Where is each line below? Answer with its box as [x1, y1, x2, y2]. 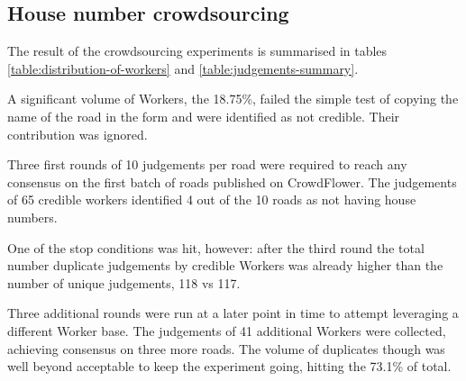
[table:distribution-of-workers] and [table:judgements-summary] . [7, 59, 359, 77]
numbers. [7, 207, 58, 226]
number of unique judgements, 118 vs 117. [7, 273, 241, 292]
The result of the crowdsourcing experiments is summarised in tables [7, 41, 388, 60]
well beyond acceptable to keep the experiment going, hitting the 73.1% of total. [7, 357, 452, 376]
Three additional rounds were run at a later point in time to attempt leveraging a [7, 304, 459, 322]
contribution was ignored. [7, 124, 148, 143]
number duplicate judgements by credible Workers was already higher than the [7, 256, 443, 275]
